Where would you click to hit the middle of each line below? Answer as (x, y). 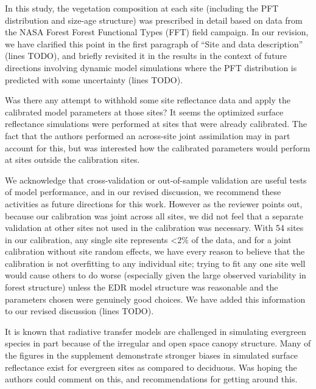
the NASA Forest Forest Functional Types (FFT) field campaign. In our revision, (157, 32)
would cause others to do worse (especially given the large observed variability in (156, 275)
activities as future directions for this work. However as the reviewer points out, (154, 203)
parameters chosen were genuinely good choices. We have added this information (155, 299)
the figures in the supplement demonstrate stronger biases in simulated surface (152, 355)
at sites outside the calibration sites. (72, 160)
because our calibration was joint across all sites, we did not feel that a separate (154, 215)
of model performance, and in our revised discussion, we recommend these (143, 192)
